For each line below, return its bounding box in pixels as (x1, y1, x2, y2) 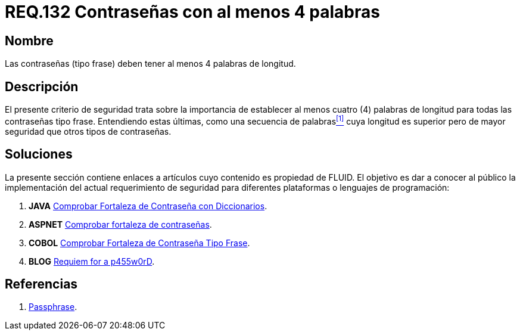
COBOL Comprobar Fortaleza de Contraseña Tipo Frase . (29, 237, 250, 248)
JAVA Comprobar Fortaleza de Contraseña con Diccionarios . (29, 200, 267, 211)
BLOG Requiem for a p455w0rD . (29, 256, 155, 266)
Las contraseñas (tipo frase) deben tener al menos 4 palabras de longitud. (5, 58, 296, 69)
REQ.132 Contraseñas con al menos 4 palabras (5, 2, 380, 22)
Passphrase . (29, 302, 77, 312)
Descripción (5, 79, 79, 94)
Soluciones (5, 147, 73, 162)
